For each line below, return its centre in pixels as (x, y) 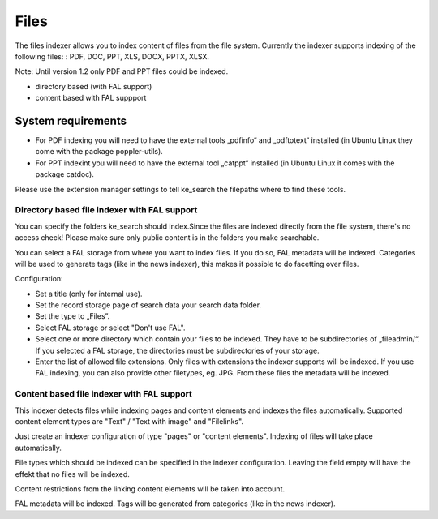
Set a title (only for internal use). (89, 294)
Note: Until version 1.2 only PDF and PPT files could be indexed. (122, 71)
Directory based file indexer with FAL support (106, 210)
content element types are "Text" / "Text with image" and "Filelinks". (129, 421)
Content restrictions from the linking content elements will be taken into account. (150, 489)
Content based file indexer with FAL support (103, 394)
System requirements (71, 120)
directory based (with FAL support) (94, 86)
